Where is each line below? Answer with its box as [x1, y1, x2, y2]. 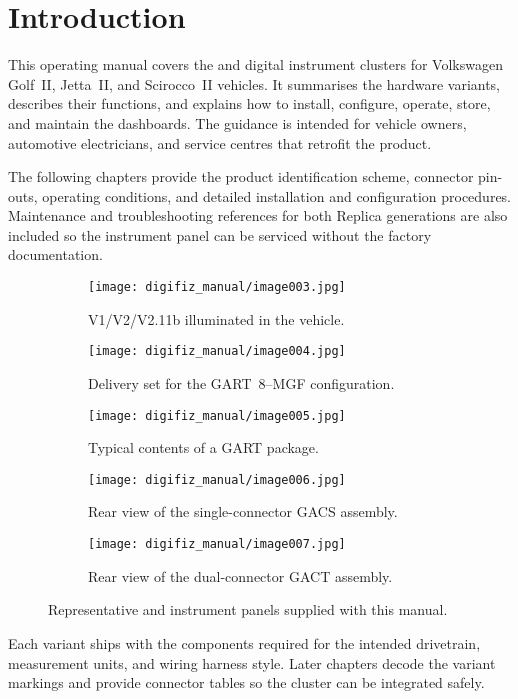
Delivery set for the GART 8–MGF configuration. [88, 372, 395, 393]
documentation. [8, 244, 103, 265]
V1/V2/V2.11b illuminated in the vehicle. [88, 308, 345, 329]
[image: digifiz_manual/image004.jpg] [88, 344, 346, 359]
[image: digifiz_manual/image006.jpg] [88, 472, 346, 487]
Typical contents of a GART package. [88, 437, 319, 458]
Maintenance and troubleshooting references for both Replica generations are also [8, 205, 508, 226]
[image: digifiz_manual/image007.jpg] [88, 537, 346, 552]
